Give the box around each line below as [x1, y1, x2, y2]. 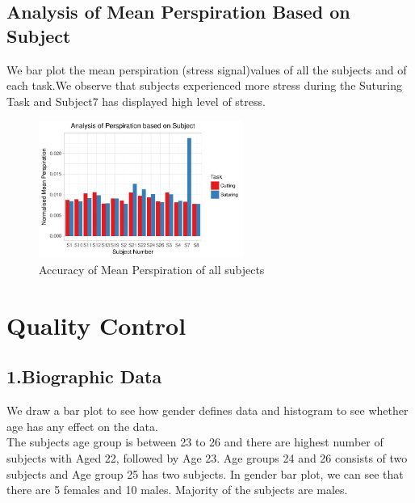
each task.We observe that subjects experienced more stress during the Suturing [6, 77, 402, 94]
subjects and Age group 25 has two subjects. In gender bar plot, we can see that [6, 465, 404, 482]
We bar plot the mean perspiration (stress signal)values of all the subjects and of [6, 61, 407, 78]
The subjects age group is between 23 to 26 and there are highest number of [6, 433, 384, 450]
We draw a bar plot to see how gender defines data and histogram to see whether [6, 402, 409, 419]
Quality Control [6, 308, 187, 341]
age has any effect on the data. [6, 417, 158, 434]
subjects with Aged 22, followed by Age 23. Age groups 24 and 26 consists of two [6, 449, 408, 466]
